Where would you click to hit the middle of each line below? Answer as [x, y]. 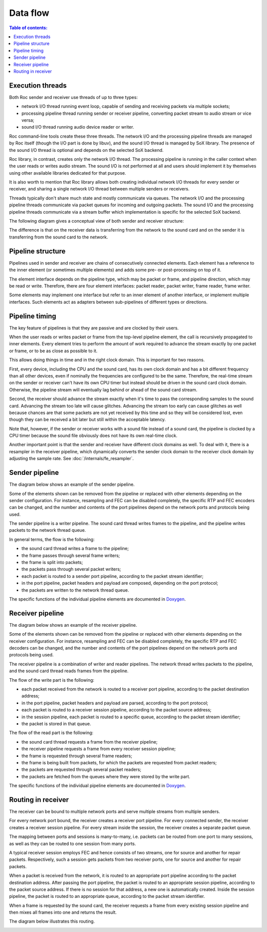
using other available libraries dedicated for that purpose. [67, 173]
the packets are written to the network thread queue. [75, 590]
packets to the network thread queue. [47, 530]
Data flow [29, 13]
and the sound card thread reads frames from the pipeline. [69, 671]
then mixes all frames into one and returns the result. [63, 912]
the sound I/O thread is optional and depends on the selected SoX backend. [86, 150]
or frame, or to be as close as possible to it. [53, 351]
